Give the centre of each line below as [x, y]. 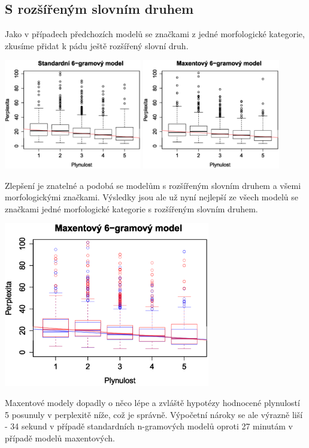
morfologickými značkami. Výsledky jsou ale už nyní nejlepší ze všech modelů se [152, 197]
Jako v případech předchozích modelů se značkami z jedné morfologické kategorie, [155, 34]
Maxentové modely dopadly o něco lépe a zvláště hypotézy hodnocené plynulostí [152, 403]
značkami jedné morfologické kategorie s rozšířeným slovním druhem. [131, 208]
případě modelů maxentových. [60, 438]
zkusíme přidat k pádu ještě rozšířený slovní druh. [97, 45]
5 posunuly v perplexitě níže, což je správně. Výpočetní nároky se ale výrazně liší [154, 414]
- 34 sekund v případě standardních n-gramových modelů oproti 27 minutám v [149, 426]
